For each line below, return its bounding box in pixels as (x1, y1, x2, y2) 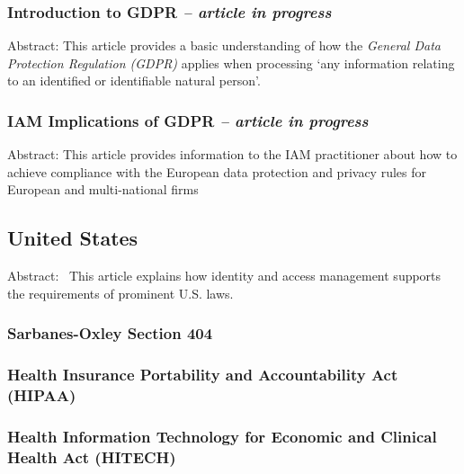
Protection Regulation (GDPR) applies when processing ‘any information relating (7, 53, 455, 72)
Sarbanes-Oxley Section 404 (7, 322, 213, 344)
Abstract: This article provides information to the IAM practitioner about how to (7, 145, 458, 164)
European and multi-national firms (7, 180, 199, 199)
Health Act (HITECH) (7, 445, 176, 468)
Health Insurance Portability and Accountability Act (7, 363, 398, 386)
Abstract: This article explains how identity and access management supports (7, 266, 442, 285)
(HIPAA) (7, 384, 76, 407)
